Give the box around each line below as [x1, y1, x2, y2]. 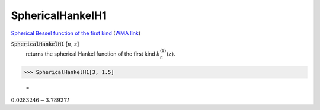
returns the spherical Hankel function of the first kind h [25, 50, 161, 57]
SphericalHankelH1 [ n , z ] [11, 40, 79, 47]
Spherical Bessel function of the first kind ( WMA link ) [11, 30, 141, 37]
